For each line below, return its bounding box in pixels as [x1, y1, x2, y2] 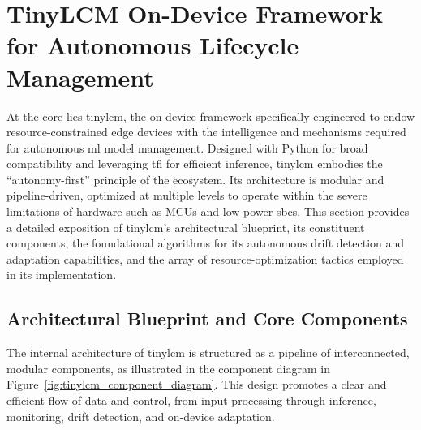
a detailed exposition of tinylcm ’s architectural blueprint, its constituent [6, 218, 365, 235]
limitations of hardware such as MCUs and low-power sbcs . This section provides [6, 203, 410, 220]
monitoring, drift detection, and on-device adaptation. [6, 407, 275, 424]
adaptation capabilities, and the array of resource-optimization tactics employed [6, 250, 404, 267]
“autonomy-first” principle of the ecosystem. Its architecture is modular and [6, 170, 384, 187]
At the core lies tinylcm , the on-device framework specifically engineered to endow [6, 107, 415, 124]
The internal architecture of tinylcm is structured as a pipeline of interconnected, [6, 344, 410, 361]
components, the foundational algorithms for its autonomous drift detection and [6, 234, 405, 252]
